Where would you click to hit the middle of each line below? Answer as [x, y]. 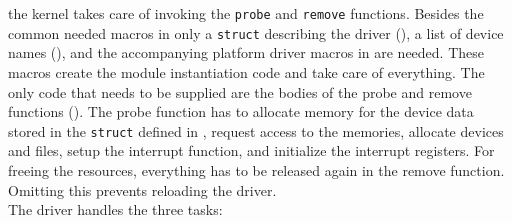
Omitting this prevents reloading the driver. [142, 189]
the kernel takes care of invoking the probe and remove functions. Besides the [246, 13]
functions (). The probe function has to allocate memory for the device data [241, 111]
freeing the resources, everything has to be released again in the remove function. [256, 169]
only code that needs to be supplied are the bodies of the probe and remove [240, 91]
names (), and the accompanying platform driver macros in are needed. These [246, 52]
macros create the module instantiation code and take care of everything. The [246, 71]
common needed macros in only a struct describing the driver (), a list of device [256, 32]
